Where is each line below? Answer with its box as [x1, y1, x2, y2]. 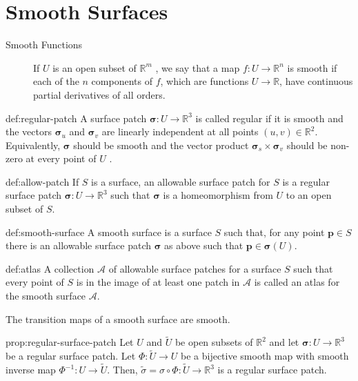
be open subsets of [175, 335, 253, 349]
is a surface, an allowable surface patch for [91, 174, 270, 188]
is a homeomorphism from [163, 188, 273, 202]
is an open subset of [52, 60, 137, 75]
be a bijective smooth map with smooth [180, 349, 349, 363]
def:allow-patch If [6, 174, 79, 188]
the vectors [6, 124, 52, 139]
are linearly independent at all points [101, 124, 259, 139]
